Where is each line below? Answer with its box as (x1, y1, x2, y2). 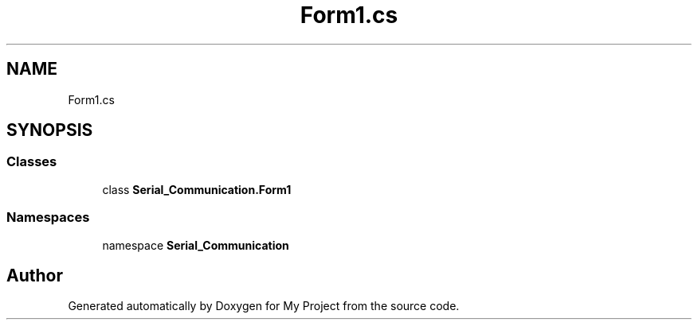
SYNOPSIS (6, 120, 93, 141)
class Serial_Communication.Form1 (102, 182, 292, 196)
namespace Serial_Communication (102, 238, 289, 252)
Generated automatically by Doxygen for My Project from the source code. (68, 299, 460, 313)
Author (6, 265, 63, 285)
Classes (6, 153, 57, 170)
